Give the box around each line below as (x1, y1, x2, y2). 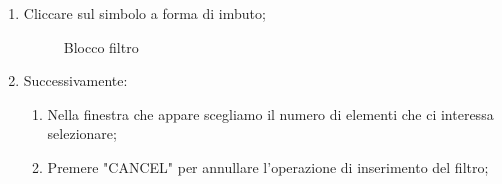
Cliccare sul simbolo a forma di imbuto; (23, 3, 266, 23)
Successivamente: (23, 70, 128, 91)
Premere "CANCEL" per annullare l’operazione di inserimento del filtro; (47, 156, 489, 177)
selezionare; (47, 123, 117, 144)
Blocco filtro (63, 36, 139, 57)
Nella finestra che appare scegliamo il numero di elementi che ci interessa (47, 103, 494, 124)
